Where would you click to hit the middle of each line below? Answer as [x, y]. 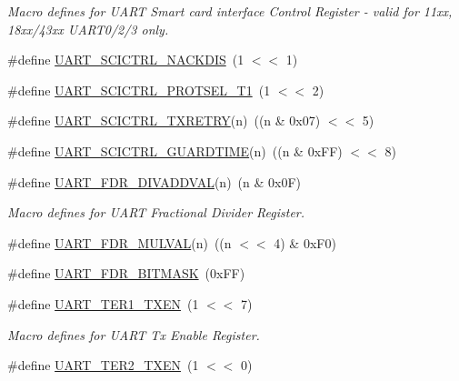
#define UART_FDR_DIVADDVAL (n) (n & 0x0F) [155, 181]
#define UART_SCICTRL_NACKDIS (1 [126, 60]
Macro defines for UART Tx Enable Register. [134, 334]
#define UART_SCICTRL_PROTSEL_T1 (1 [139, 90]
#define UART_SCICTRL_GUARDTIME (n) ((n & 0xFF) [175, 150]
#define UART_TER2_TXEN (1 [103, 365]
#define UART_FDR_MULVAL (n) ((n [120, 242]
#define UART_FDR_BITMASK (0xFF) [126, 273]
